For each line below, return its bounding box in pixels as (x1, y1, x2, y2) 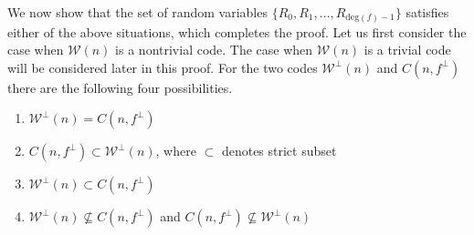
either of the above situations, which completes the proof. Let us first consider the (7, 22, 467, 41)
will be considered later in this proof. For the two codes (7, 57, 318, 77)
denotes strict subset (221, 141, 337, 160)
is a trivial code (363, 40, 451, 59)
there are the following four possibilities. (7, 77, 233, 97)
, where (155, 141, 196, 160)
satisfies (406, 3, 449, 21)
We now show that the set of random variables (7, 3, 268, 21)
